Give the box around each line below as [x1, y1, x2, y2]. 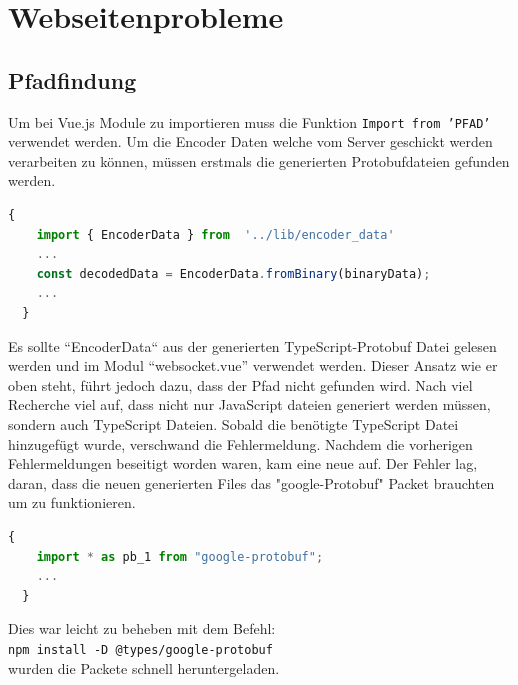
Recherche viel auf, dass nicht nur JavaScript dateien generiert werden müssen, [8, 394, 491, 415]
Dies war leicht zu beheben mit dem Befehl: [8, 618, 276, 639]
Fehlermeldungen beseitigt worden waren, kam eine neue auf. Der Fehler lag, [8, 453, 478, 474]
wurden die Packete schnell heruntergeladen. [8, 657, 280, 678]
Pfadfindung [8, 64, 137, 95]
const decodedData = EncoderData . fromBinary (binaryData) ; [36, 266, 431, 281]
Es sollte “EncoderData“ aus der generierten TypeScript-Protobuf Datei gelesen [8, 335, 497, 356]
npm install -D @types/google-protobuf [8, 642, 273, 657]
